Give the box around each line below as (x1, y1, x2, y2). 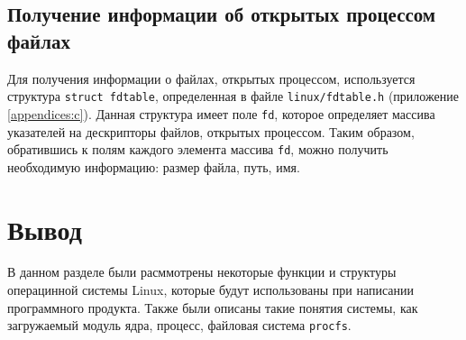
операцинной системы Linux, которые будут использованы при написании (7, 280, 414, 299)
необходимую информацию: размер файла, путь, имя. (7, 157, 300, 176)
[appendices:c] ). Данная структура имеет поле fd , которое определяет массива (7, 104, 435, 123)
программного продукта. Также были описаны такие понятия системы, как (7, 298, 418, 317)
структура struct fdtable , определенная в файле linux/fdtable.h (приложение (7, 87, 459, 106)
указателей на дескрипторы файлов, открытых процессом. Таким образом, (7, 122, 415, 141)
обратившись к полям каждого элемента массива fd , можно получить (7, 140, 388, 159)
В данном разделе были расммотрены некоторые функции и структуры (7, 262, 397, 281)
